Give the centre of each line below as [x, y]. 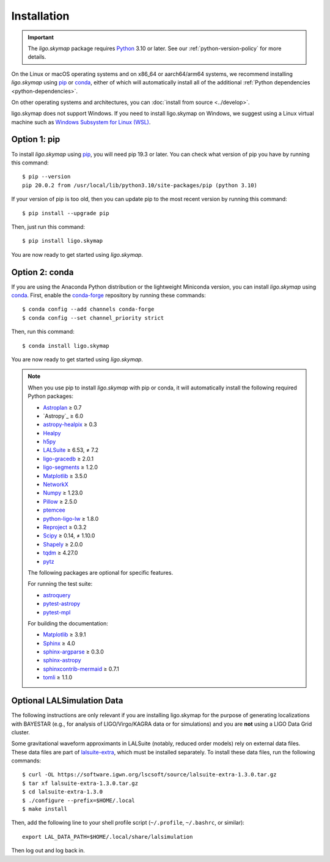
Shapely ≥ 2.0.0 [63, 544]
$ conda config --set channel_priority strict [93, 318]
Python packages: [50, 396]
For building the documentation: [68, 623]
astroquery [57, 595]
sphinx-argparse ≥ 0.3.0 [73, 652]
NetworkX [56, 484]
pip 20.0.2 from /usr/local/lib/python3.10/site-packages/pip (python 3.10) [140, 185]
